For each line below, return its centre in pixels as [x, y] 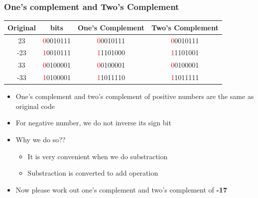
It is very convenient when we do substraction [98, 156]
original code [35, 106]
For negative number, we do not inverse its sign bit [93, 123]
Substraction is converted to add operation [93, 173]
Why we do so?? [41, 139]
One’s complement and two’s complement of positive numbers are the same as [135, 96]
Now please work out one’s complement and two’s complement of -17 [121, 189]
